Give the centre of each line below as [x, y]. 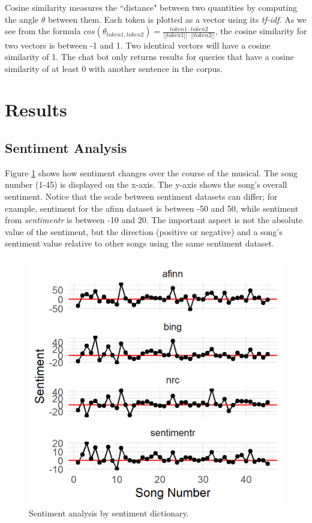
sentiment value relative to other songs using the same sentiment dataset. [139, 243]
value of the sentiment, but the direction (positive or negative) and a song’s [144, 231]
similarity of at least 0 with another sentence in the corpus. [114, 68]
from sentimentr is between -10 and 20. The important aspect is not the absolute [154, 220]
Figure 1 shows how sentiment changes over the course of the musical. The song [151, 172]
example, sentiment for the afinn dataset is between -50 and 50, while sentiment [152, 208]
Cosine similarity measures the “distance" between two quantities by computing [151, 7]
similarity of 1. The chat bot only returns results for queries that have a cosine [149, 57]
